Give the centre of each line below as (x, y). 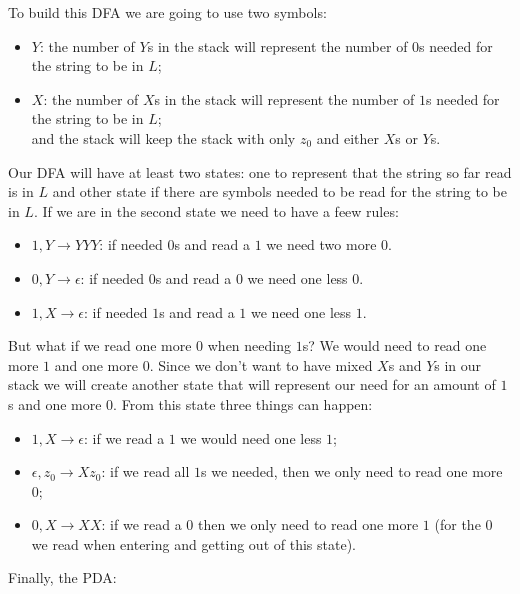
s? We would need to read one (394, 345)
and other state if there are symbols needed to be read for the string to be (279, 191)
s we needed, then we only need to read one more (352, 471)
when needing (249, 345)
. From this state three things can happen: (243, 403)
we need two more (321, 244)
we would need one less (251, 437)
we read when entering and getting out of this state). (193, 543)
